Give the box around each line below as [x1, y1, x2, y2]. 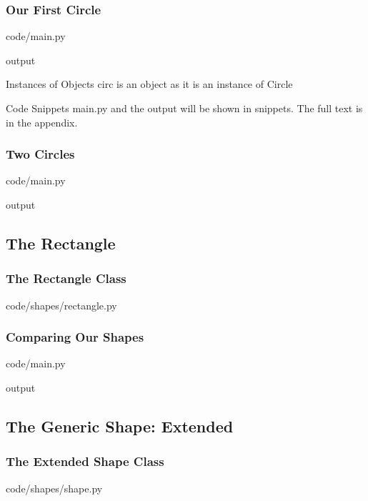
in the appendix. [6, 114, 78, 129]
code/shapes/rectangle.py [6, 297, 117, 312]
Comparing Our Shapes [6, 328, 144, 346]
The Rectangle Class [6, 269, 126, 287]
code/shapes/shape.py [6, 480, 103, 495]
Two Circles [6, 145, 75, 163]
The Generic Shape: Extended [6, 415, 234, 437]
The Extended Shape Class [6, 452, 164, 470]
